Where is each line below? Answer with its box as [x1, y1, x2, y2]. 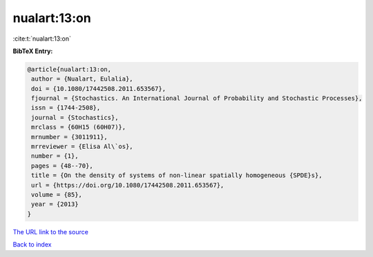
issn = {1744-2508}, [31, 104, 101, 112]
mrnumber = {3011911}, [31, 133, 108, 141]
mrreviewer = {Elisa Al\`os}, [31, 143, 134, 151]
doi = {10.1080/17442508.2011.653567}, [31, 85, 166, 92]
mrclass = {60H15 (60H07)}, [31, 123, 126, 131]
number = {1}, [31, 152, 79, 160]
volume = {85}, [31, 191, 83, 198]
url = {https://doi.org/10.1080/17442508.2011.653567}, [31, 181, 224, 189]
